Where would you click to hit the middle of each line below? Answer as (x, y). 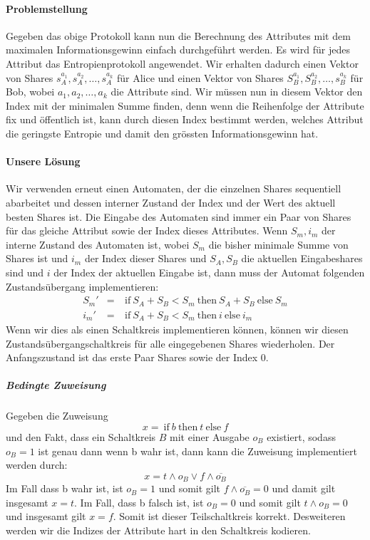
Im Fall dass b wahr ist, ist (65, 488)
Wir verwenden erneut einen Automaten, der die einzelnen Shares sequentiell (174, 188)
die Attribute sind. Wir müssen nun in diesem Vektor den (237, 92)
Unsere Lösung (43, 161)
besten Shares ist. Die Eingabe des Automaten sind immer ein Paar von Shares (179, 216)
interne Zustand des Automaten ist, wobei (98, 244)
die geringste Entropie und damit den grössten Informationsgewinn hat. (162, 133)
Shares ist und (37, 258)
